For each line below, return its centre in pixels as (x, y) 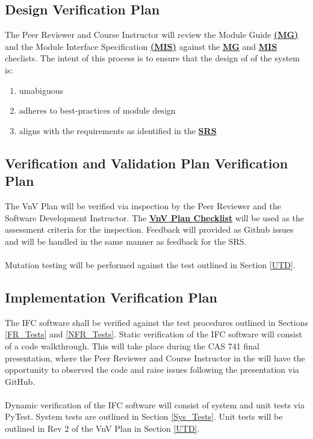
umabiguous (41, 90)
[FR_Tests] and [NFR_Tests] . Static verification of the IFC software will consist (153, 334)
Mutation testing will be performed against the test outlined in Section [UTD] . (150, 264)
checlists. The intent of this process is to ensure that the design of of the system (152, 58)
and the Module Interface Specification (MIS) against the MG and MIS (141, 46)
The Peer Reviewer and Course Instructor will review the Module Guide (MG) (152, 35)
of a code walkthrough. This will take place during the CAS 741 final (132, 345)
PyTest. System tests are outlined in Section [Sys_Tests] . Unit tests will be (144, 416)
